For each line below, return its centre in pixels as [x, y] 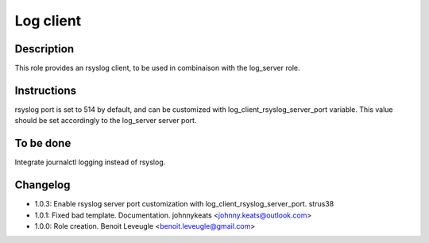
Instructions [46, 90]
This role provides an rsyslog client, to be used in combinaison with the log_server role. [157, 68]
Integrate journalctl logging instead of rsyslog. [90, 162]
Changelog [43, 185]
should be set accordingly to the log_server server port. [106, 121]
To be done [43, 143]
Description [44, 49]
